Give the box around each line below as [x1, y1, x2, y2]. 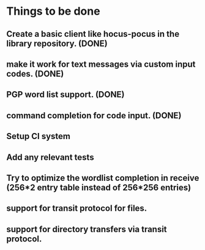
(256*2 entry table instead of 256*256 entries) [6, 182, 192, 192]
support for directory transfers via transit [6, 224, 167, 234]
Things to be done [6, 4, 100, 18]
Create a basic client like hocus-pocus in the [6, 29, 179, 39]
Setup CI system [6, 131, 70, 142]
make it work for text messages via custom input [6, 59, 196, 69]
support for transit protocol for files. [6, 203, 147, 214]
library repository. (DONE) [6, 38, 108, 48]
